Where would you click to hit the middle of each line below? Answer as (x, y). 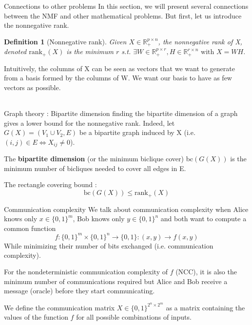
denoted (15, 51)
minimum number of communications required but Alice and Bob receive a (116, 281)
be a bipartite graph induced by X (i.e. (137, 132)
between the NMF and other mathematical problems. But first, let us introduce (123, 15)
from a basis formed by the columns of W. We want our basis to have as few (118, 78)
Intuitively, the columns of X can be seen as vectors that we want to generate (119, 68)
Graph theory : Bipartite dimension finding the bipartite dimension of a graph (121, 113)
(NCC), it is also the (206, 271)
